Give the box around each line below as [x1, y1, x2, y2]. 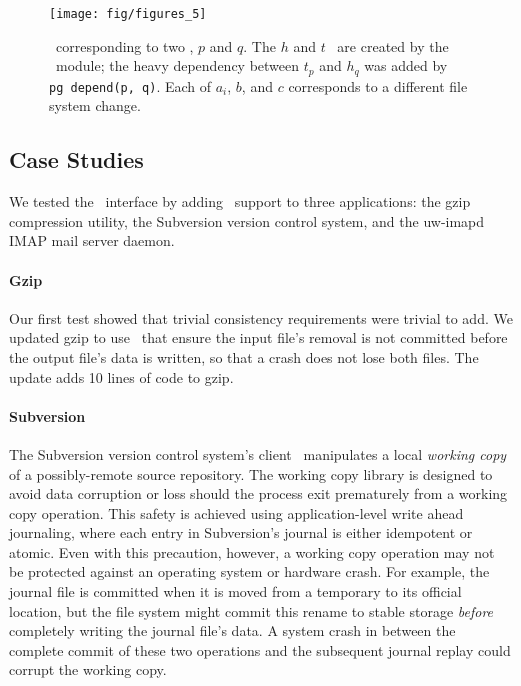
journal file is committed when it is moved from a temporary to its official [9, 581, 462, 602]
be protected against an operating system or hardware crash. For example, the [9, 561, 490, 582]
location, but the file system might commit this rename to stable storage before [9, 600, 494, 621]
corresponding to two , [55, 35, 194, 56]
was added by [364, 55, 448, 76]
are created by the [337, 35, 449, 56]
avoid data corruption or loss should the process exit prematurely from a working [9, 483, 508, 504]
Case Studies [9, 144, 144, 175]
